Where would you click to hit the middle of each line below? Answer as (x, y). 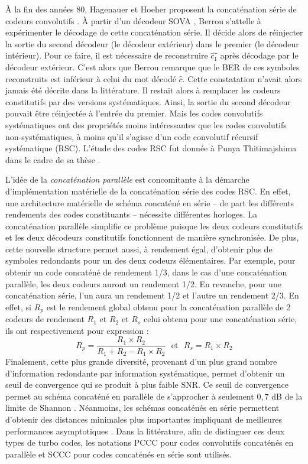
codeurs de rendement (45, 319)
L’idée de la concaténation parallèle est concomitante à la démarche (127, 179)
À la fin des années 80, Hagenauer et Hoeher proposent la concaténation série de (151, 9)
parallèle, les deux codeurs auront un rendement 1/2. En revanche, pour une (143, 283)
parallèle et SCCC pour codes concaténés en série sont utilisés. (119, 454)
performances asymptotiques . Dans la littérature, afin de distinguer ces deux (145, 431)
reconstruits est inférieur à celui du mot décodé (91, 78)
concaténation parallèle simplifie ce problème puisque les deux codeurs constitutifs (154, 225)
